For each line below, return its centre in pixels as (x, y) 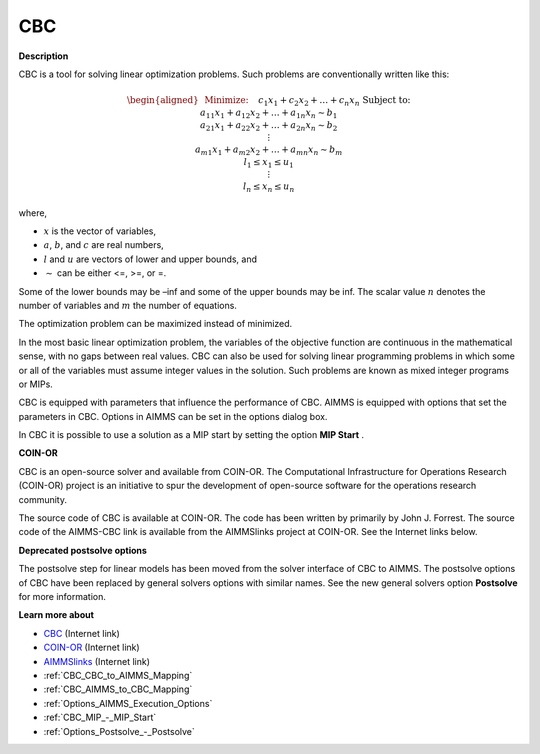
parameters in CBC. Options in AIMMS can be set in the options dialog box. (173, 416)
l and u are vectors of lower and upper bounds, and (150, 259)
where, (33, 212)
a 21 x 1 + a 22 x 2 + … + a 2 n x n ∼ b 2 (269, 126)
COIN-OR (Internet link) (91, 647)
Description (43, 56)
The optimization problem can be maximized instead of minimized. (155, 324)
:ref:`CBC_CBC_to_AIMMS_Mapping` (118, 675)
